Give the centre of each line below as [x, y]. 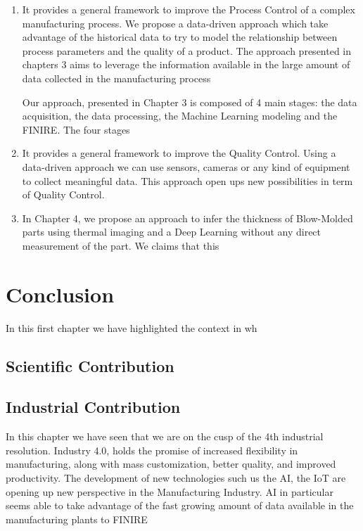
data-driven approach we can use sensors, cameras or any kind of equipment [186, 166]
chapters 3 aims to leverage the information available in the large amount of [186, 64]
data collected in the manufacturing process [116, 78]
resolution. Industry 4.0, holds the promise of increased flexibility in [152, 450]
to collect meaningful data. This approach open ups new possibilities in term [187, 180]
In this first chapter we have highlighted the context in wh [132, 327]
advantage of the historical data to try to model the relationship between [180, 37]
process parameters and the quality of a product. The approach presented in [187, 50]
